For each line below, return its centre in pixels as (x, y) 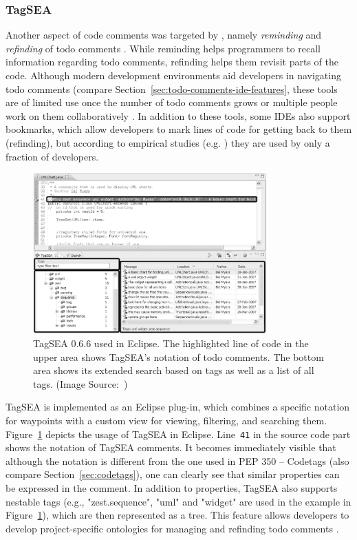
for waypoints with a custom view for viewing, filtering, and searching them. (166, 420)
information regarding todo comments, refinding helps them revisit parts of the (172, 62)
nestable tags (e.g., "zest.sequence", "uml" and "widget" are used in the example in (178, 501)
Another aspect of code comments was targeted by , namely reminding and (164, 35)
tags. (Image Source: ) (80, 383)
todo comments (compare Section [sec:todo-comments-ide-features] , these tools (172, 89)
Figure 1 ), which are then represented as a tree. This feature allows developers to (177, 515)
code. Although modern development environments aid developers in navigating (173, 75)
